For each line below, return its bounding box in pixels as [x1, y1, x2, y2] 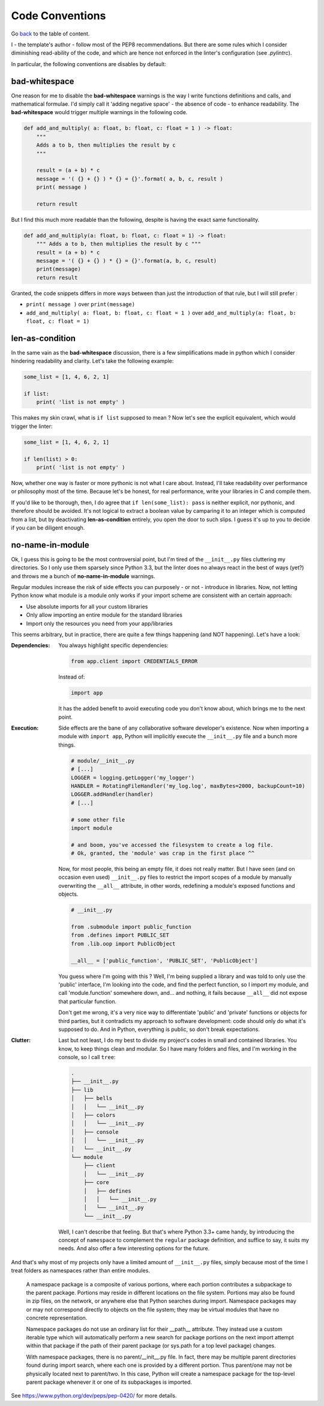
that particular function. [58, 998, 117, 1005]
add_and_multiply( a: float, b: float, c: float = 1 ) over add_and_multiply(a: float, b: [26, 309, 296, 316]
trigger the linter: [11, 423, 53, 430]
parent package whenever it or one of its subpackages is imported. [26, 1378, 192, 1386]
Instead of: [58, 673, 85, 680]
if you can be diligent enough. [11, 524, 85, 531]
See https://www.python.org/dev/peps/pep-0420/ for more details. [11, 1392, 177, 1399]
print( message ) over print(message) [26, 301, 135, 308]
